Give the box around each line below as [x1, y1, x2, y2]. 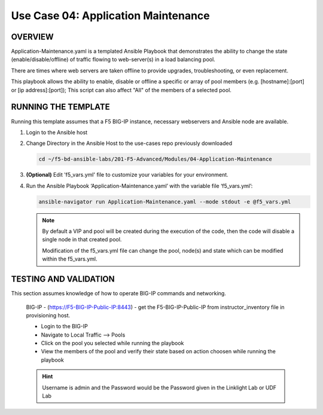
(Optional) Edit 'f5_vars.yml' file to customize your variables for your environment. [26, 171, 228, 178]
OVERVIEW [11, 32, 54, 42]
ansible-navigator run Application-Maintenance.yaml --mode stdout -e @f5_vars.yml [38, 198, 291, 205]
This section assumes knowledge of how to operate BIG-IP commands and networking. [11, 290, 227, 297]
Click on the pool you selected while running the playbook [41, 340, 184, 347]
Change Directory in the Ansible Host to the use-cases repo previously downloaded [26, 140, 233, 147]
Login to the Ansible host [26, 129, 88, 136]
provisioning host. [26, 311, 71, 319]
